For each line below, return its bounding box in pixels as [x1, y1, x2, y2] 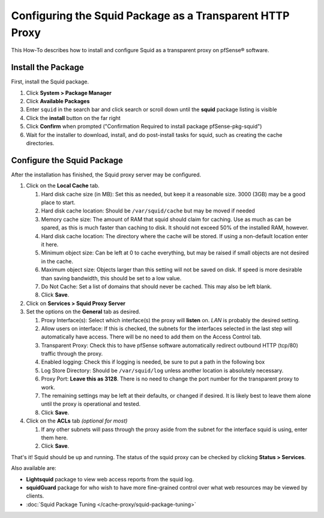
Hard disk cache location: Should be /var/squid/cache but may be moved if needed [41, 207, 255, 214]
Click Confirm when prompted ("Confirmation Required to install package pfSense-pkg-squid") [26, 123, 262, 130]
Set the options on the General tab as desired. [26, 308, 140, 315]
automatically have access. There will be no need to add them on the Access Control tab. [41, 333, 262, 340]
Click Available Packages [26, 98, 90, 105]
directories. [26, 139, 55, 146]
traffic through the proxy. [41, 350, 103, 357]
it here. [41, 241, 59, 248]
